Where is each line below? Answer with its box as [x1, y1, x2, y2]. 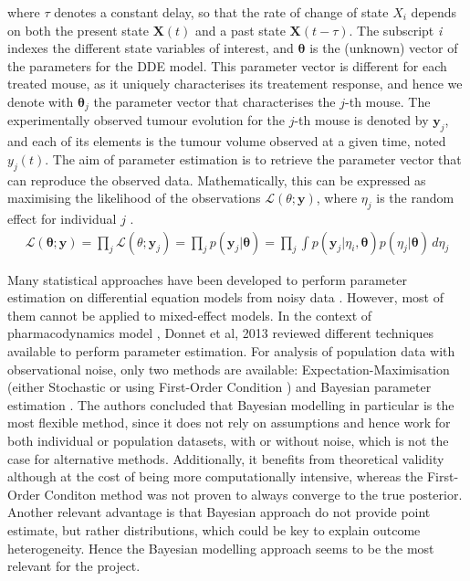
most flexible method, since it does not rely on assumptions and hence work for [7, 413, 451, 432]
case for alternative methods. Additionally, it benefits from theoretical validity [7, 449, 444, 468]
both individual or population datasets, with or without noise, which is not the [7, 430, 449, 449]
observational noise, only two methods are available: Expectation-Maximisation [7, 359, 450, 378]
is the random [376, 188, 454, 207]
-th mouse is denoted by [294, 111, 429, 130]
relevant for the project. [7, 556, 141, 576]
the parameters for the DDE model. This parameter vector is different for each [7, 56, 447, 75]
